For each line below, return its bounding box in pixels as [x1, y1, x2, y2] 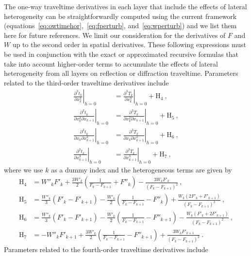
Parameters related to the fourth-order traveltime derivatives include [4, 244, 208, 254]
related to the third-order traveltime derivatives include [4, 77, 169, 87]
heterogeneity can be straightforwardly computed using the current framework [4, 11, 237, 21]
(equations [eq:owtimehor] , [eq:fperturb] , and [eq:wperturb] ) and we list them [4, 20, 237, 31]
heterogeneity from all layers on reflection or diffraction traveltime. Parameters [4, 68, 238, 78]
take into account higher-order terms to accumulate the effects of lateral [4, 58, 218, 68]
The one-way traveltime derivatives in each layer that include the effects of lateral [4, 1, 247, 11]
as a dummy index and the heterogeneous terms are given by [51, 164, 232, 174]
